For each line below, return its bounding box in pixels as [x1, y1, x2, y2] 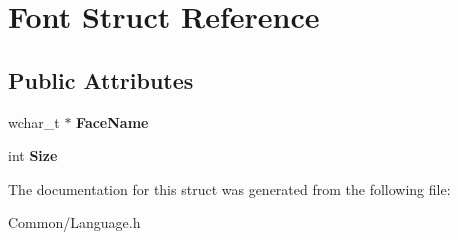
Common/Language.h [8, 212, 141, 233]
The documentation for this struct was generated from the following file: [8, 178, 451, 199]
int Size [8, 145, 58, 166]
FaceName [76, 111, 149, 132]
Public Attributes [8, 64, 194, 95]
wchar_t [8, 111, 60, 132]
